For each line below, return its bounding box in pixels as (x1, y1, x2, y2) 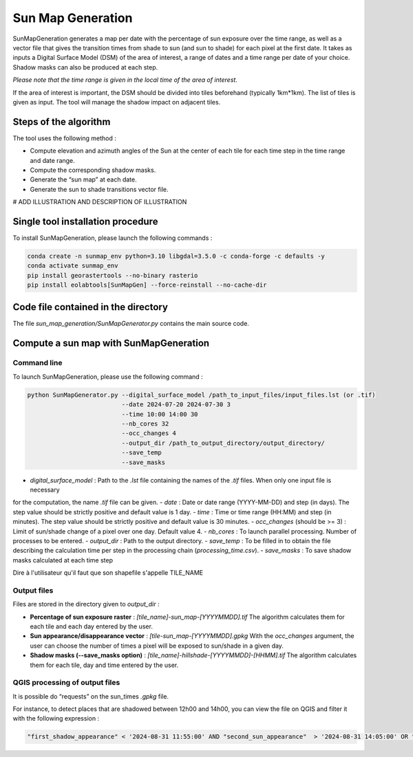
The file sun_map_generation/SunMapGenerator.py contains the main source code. (12, 319, 249, 327)
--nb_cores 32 (121, 420, 169, 428)
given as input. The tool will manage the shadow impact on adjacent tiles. (12, 98, 221, 106)
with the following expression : (12, 714, 100, 723)
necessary (30, 485, 60, 494)
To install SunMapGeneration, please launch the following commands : (12, 234, 213, 242)
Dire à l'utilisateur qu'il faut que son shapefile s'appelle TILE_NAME (12, 569, 203, 577)
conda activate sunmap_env (27, 262, 118, 270)
